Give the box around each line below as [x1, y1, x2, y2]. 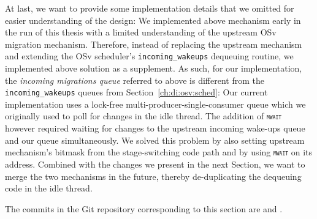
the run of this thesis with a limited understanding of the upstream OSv [5, 26, 277, 39]
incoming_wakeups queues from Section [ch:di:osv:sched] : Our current [5, 86, 268, 98]
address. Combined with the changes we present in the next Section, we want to [5, 157, 305, 170]
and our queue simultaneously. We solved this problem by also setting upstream [5, 133, 305, 146]
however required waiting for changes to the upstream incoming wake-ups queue [5, 122, 305, 135]
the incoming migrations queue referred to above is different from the [5, 73, 264, 86]
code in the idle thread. [5, 182, 93, 195]
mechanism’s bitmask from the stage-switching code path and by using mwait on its [5, 146, 313, 158]
